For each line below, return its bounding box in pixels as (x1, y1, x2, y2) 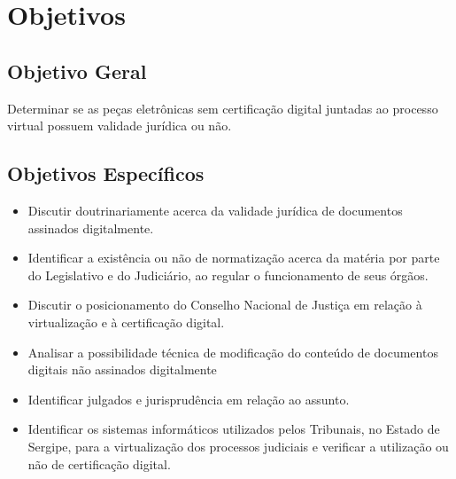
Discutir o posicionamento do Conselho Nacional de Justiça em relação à (27, 295, 422, 314)
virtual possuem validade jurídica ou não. (7, 116, 232, 135)
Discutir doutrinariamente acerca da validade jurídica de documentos (27, 200, 403, 219)
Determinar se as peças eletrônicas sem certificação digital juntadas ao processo (7, 98, 438, 117)
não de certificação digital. (27, 454, 171, 473)
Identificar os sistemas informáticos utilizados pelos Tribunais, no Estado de (27, 420, 440, 438)
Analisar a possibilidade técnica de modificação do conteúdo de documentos (27, 342, 438, 361)
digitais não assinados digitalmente (27, 360, 217, 379)
